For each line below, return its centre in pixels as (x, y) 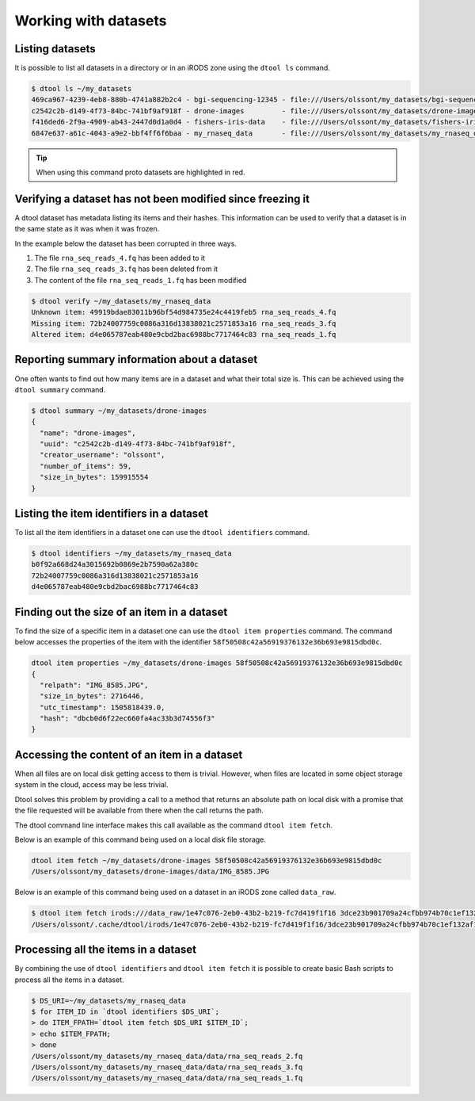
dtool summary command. (60, 389)
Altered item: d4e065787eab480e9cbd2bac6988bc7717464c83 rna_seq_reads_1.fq (184, 334)
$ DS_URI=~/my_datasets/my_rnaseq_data (108, 1000)
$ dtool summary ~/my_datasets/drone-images (119, 411)
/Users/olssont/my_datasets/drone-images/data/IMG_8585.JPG (150, 872)
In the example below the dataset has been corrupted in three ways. (126, 243)
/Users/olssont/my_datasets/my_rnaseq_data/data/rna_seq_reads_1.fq (167, 1078)
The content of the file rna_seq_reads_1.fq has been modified (141, 280)
